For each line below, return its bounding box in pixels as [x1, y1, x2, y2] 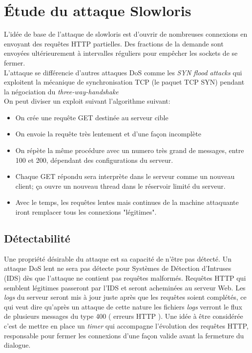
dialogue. [4, 340, 31, 350]
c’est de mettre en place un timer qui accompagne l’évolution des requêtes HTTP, [4, 320, 249, 331]
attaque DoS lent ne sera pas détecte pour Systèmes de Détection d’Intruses [4, 263, 231, 273]
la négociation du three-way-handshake [4, 86, 119, 96]
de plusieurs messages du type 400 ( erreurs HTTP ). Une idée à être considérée [4, 311, 243, 321]
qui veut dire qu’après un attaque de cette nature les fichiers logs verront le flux [4, 301, 242, 311]
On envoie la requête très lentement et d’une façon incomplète [15, 129, 201, 139]
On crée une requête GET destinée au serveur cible [15, 112, 168, 122]
